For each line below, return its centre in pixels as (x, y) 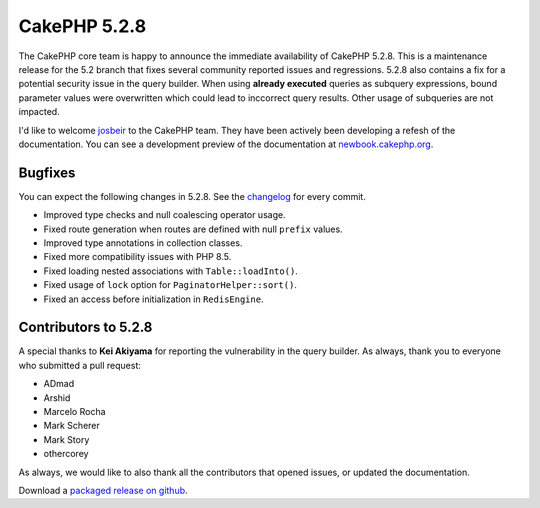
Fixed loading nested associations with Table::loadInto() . (171, 271)
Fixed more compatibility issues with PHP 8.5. (137, 257)
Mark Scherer (71, 426)
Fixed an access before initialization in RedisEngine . (153, 299)
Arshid (57, 397)
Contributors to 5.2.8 (85, 327)
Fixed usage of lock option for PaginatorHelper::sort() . (170, 285)
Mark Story (66, 439)
